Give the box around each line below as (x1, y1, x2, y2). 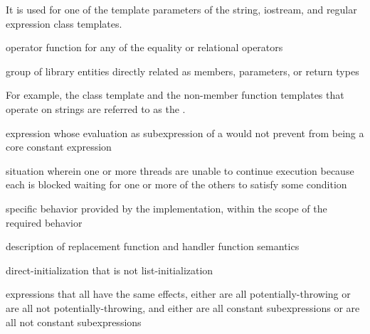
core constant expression (6, 139, 112, 154)
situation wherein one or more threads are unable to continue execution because (6, 163, 354, 178)
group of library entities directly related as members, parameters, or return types (6, 63, 359, 78)
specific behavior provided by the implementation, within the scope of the (6, 200, 327, 215)
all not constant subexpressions (6, 314, 142, 329)
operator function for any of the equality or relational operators (6, 40, 283, 55)
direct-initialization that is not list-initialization (6, 262, 213, 277)
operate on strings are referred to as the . (6, 101, 186, 116)
